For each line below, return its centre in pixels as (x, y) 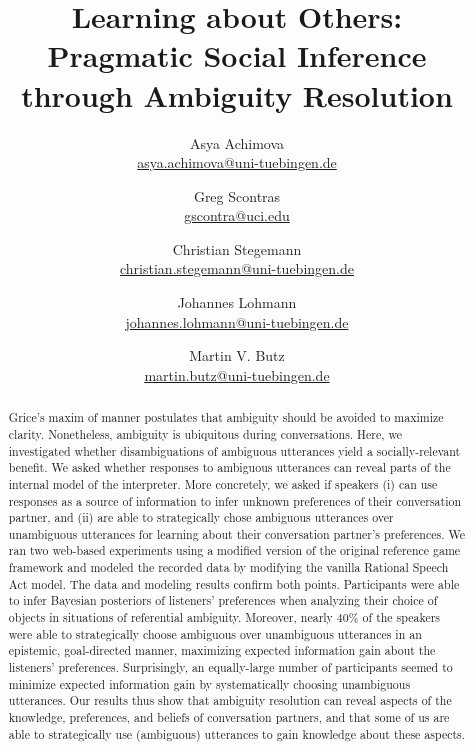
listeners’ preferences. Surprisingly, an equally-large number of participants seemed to (230, 667)
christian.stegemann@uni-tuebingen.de (237, 268)
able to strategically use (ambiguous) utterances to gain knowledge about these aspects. (237, 733)
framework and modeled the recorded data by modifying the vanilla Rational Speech (228, 567)
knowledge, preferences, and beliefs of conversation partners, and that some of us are (229, 717)
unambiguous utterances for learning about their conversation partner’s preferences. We (236, 533)
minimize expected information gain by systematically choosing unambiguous (209, 683)
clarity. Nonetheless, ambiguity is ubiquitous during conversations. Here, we (205, 433)
